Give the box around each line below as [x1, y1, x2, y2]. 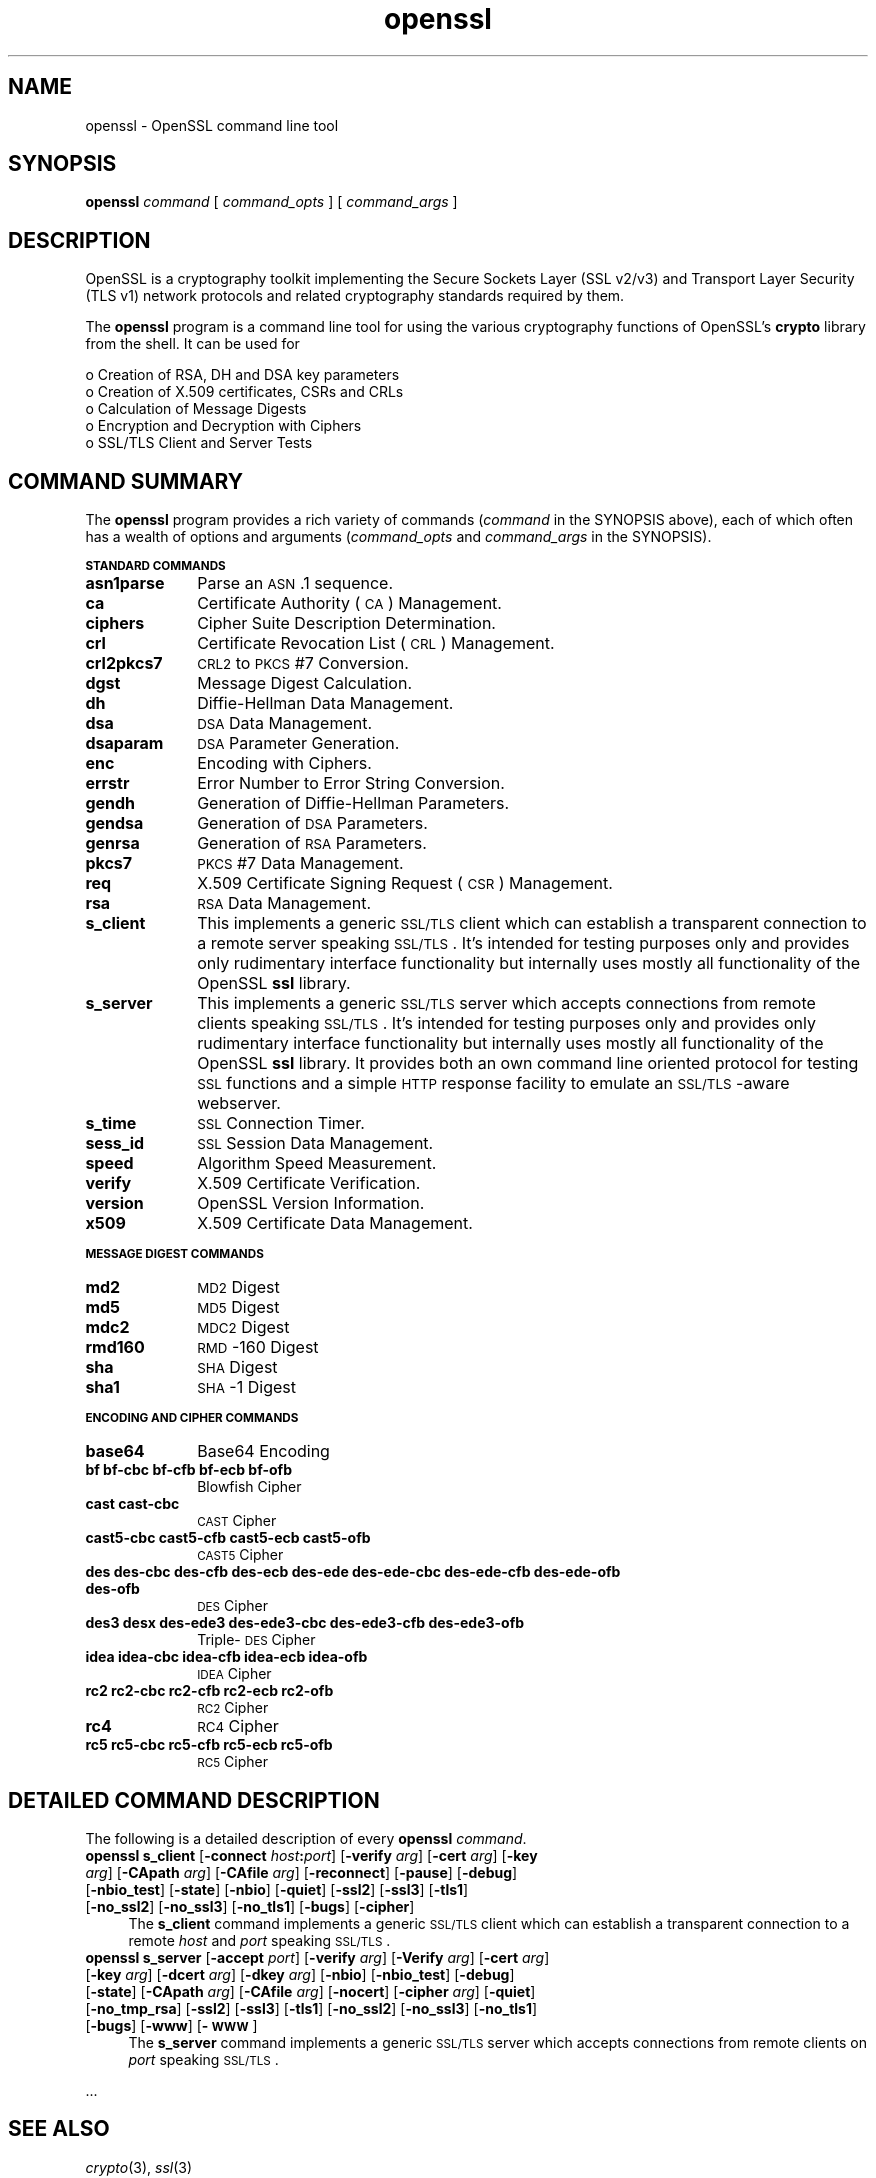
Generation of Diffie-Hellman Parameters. [197, 793, 510, 814]
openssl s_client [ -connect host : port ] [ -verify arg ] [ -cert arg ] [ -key [85, 1846, 538, 1864]
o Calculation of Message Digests [85, 400, 307, 418]
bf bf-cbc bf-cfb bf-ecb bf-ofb [85, 1461, 292, 1479]
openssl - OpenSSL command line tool [85, 116, 339, 134]
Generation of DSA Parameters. [197, 813, 428, 834]
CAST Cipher [197, 1512, 277, 1530]
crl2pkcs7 [85, 653, 163, 674]
